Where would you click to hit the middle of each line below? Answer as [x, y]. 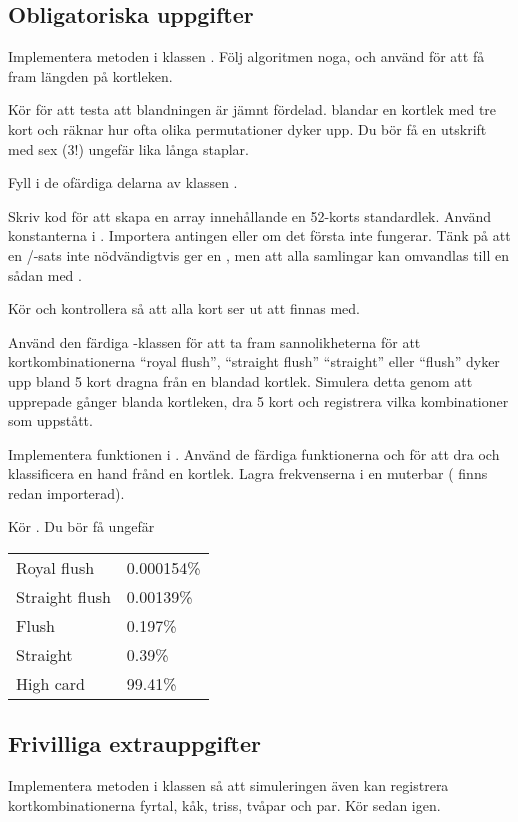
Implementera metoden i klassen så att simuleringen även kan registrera [228, 785]
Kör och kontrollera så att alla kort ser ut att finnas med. [184, 308]
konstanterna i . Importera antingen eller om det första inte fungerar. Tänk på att [259, 235]
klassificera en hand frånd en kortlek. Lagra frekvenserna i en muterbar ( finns [248, 473]
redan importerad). [66, 492]
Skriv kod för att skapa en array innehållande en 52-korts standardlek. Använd [250, 215]
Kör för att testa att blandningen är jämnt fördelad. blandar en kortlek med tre [252, 109]
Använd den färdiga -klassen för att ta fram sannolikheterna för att [214, 341]
